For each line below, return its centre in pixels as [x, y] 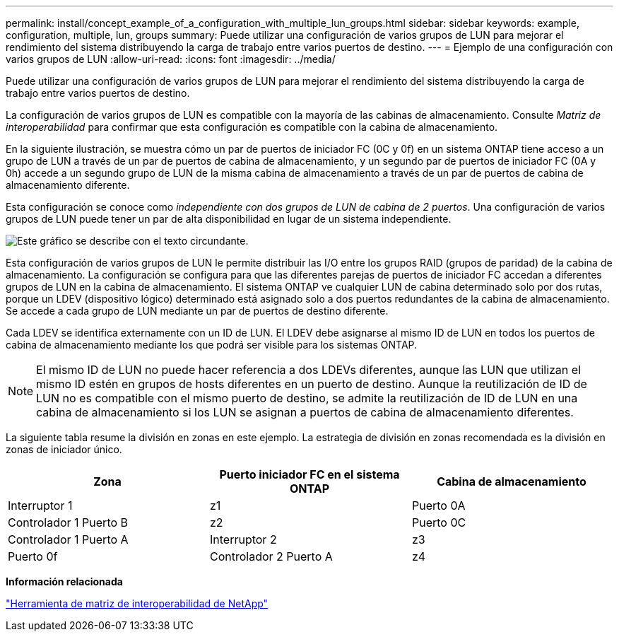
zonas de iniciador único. [64, 449]
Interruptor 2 [243, 539]
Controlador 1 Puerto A [68, 539]
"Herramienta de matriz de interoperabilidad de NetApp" [137, 603]
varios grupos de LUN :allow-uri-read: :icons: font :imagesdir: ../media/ [171, 59]
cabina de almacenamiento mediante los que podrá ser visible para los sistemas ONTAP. [212, 345]
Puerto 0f [33, 556]
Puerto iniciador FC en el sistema [309, 474]
